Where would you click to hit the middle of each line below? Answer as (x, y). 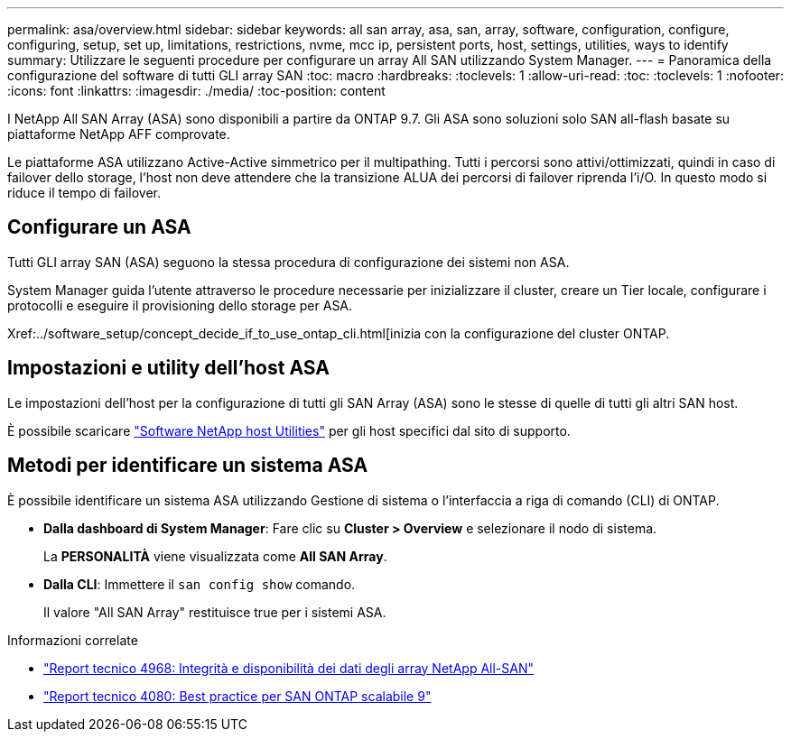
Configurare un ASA (99, 227)
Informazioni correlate (73, 640)
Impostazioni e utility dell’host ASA (168, 368)
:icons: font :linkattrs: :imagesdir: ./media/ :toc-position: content (196, 91)
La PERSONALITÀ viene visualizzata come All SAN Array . (215, 556)
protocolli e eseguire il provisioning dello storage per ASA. (180, 305)
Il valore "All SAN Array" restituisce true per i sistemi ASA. (215, 612)
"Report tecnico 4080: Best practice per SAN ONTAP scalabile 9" (237, 696)
